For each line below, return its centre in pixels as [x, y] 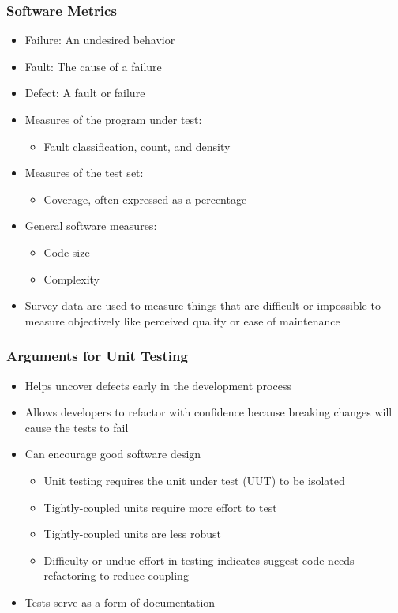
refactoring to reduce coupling [116, 575]
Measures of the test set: [84, 173]
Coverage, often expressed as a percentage [145, 199]
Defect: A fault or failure [85, 93]
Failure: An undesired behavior [100, 40]
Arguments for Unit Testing [97, 356]
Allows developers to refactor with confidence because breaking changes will [208, 412]
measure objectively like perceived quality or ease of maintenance [182, 320]
